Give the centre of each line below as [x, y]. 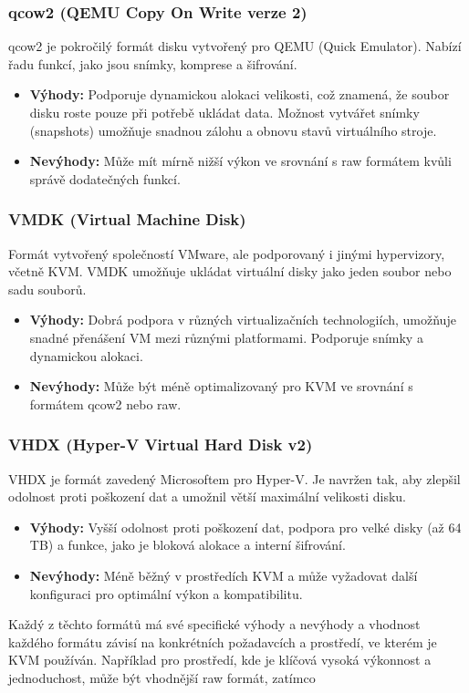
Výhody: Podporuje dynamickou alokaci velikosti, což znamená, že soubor [240, 94]
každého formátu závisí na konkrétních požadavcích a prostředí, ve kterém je [223, 641]
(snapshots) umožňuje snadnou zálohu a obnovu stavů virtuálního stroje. [233, 130]
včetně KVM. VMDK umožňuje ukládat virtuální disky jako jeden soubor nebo [230, 271]
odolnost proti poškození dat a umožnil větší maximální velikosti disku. [208, 496]
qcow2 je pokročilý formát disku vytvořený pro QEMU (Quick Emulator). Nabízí [235, 46]
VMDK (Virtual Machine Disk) [127, 219]
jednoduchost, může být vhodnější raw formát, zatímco [162, 677]
